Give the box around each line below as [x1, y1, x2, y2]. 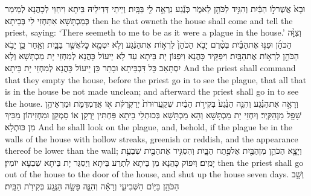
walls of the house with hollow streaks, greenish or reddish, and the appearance [5, 132, 298, 145]
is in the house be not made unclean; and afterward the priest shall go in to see [5, 85, 299, 98]
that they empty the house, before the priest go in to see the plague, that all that [5, 73, 307, 86]
